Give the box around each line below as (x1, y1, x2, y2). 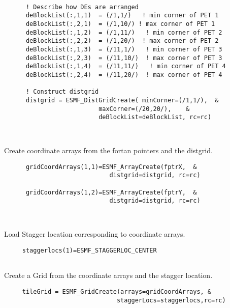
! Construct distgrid (25, 88, 99, 96)
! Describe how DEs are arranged (25, 3, 139, 11)
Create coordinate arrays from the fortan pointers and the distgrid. (4, 145, 213, 156)
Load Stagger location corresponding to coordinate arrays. (4, 229, 185, 239)
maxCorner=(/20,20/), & (98, 105, 190, 113)
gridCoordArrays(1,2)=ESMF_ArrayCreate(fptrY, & (25, 188, 197, 196)
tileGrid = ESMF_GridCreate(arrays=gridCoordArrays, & (22, 288, 212, 295)
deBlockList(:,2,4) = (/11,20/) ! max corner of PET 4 (25, 71, 222, 78)
